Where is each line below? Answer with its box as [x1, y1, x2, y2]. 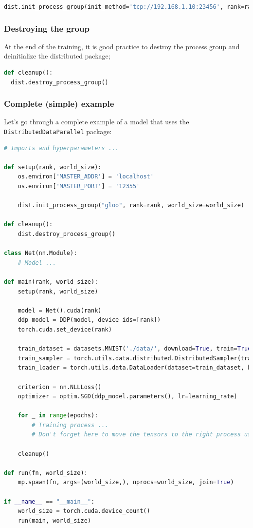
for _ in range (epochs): [18, 412, 98, 419]
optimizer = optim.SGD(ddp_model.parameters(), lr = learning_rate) [18, 393, 237, 400]
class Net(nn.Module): [4, 250, 77, 257]
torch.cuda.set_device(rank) [18, 326, 112, 333]
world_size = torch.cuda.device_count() [18, 508, 150, 515]
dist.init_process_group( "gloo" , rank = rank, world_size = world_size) [18, 202, 244, 209]
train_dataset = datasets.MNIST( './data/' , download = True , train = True [18, 345, 252, 352]
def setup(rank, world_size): [4, 163, 102, 171]
